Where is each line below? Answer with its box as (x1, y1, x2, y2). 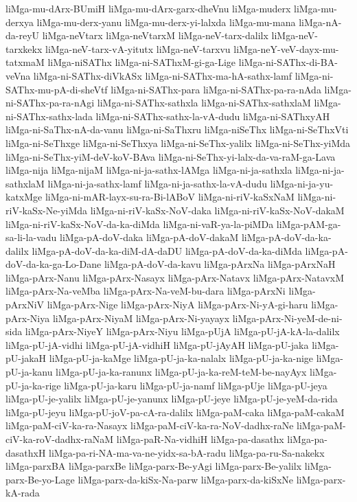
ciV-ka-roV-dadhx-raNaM (5, 432, 114, 446)
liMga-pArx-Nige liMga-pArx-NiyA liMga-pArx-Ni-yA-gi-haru (47, 297, 308, 312)
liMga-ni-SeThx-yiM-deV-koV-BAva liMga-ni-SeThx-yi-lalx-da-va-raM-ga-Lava (5, 149, 336, 163)
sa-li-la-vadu (5, 230, 57, 244)
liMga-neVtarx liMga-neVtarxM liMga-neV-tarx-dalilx (42, 28, 268, 43)
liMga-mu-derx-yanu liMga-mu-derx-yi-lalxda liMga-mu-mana (36, 14, 296, 29)
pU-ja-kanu (5, 365, 53, 379)
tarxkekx (5, 41, 43, 56)
